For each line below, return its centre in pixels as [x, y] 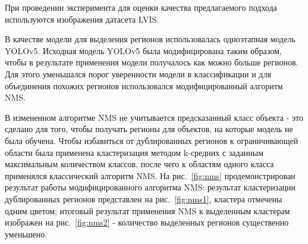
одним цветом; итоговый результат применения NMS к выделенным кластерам [147, 210]
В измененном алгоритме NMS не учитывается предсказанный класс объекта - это [154, 117]
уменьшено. [26, 234]
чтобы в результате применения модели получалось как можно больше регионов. [152, 62]
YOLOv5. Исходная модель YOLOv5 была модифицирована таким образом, [143, 50]
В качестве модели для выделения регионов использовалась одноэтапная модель [150, 39]
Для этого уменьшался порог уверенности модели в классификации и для [138, 73]
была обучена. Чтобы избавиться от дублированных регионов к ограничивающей [152, 140]
